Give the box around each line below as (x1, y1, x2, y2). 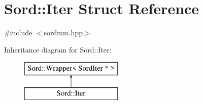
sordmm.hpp (44, 27, 83, 38)
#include (4, 27, 32, 38)
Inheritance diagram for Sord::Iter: (4, 44, 112, 55)
